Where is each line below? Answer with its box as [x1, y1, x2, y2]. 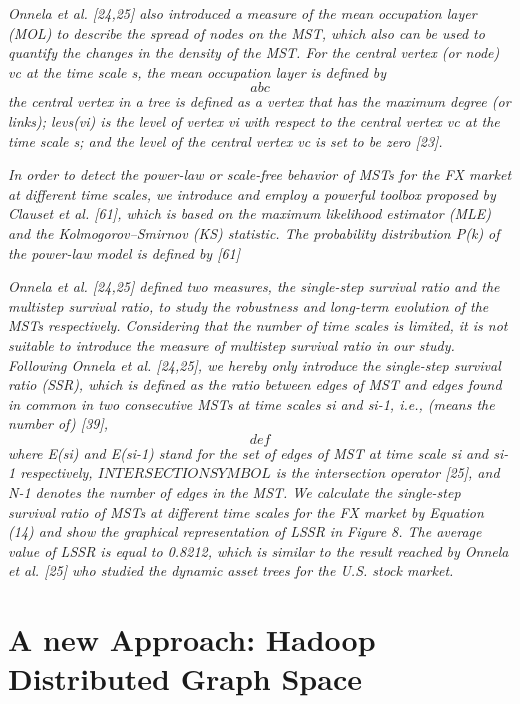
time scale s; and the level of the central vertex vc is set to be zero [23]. [8, 130, 443, 151]
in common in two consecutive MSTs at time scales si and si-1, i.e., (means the [8, 393, 495, 414]
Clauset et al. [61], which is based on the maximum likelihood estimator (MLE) [8, 203, 492, 224]
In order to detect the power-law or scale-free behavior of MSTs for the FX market [8, 164, 512, 185]
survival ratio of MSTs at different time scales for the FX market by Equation [8, 501, 484, 522]
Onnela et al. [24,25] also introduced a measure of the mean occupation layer [8, 3, 477, 23]
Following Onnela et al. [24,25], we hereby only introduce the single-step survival [8, 354, 501, 375]
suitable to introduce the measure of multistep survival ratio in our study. [8, 334, 455, 355]
